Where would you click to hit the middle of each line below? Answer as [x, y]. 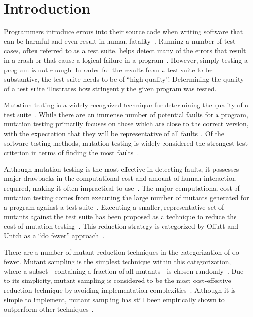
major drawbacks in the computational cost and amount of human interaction [120, 178]
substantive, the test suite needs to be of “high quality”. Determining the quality [124, 79]
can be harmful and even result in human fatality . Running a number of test [120, 41]
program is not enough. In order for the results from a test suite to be [108, 69]
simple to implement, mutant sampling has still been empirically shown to [114, 299]
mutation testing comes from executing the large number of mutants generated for [126, 197]
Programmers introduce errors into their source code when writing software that [124, 31]
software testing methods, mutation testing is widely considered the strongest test [126, 143]
